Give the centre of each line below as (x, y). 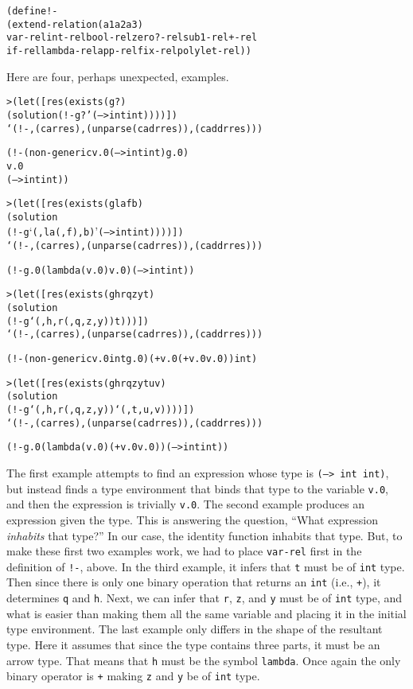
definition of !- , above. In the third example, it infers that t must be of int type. (206, 566)
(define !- (32, 11)
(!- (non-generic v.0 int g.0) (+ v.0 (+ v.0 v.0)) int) (132, 359)
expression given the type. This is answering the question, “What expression (192, 519)
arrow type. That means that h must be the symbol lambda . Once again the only (204, 660)
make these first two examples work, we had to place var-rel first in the (184, 551)
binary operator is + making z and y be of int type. (133, 676)
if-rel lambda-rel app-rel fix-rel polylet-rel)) (129, 51)
